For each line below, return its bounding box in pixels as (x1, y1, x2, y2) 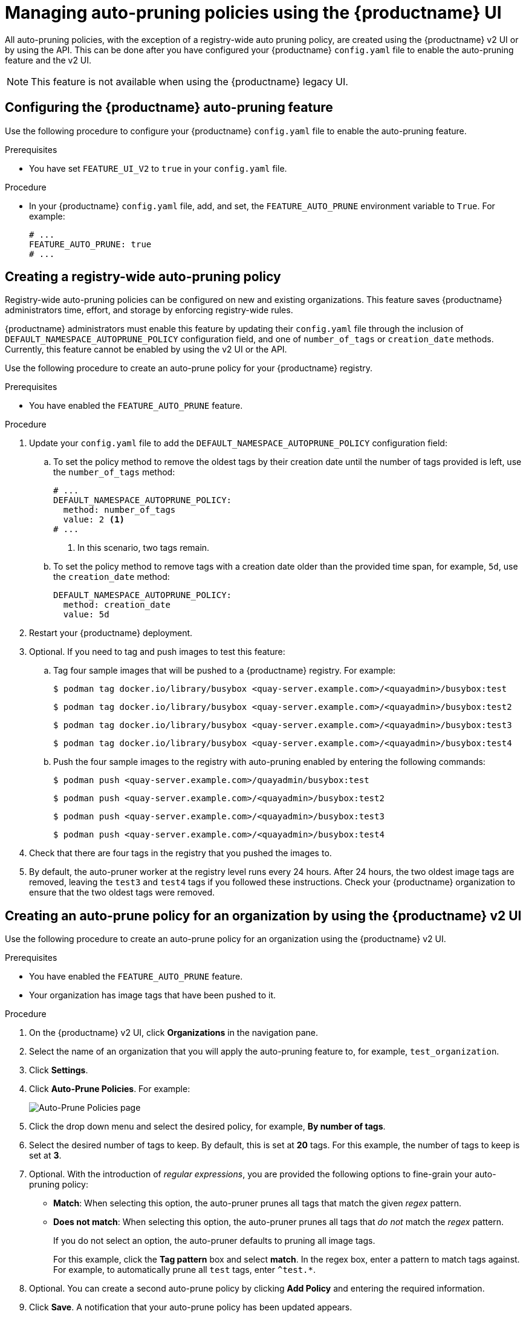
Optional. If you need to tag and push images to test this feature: (29, 646, 285, 657)
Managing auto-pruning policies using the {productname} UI (5, 2, 502, 23)
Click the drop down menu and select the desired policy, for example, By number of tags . (29, 1121, 386, 1132)
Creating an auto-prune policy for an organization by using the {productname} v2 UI (5, 908, 522, 923)
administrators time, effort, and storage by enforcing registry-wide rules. (5, 305, 293, 316)
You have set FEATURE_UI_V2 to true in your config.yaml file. (29, 163, 287, 174)
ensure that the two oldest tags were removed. (29, 887, 215, 898)
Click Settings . (29, 1065, 88, 1076)
